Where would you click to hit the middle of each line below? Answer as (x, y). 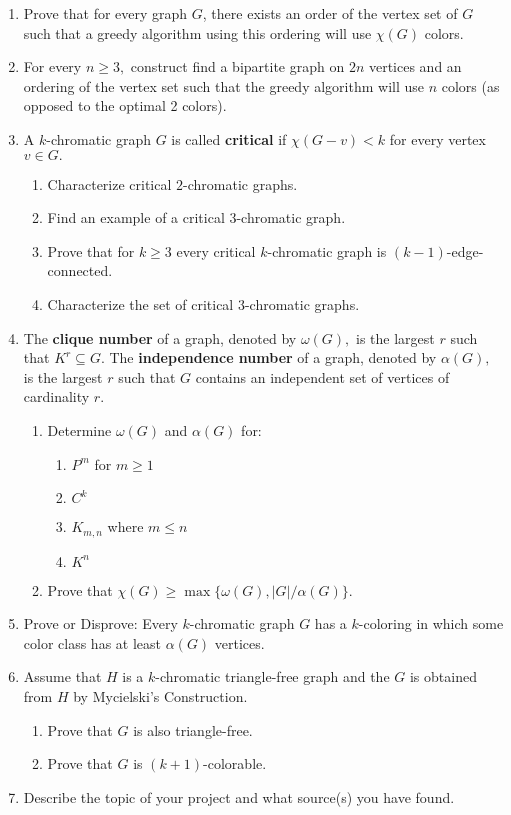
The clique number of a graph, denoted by (160, 337)
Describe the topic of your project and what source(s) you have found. (239, 796)
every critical (216, 250)
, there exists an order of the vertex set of (330, 13)
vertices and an (415, 66)
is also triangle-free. (193, 729)
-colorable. (235, 763)
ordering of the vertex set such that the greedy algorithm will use (223, 85)
